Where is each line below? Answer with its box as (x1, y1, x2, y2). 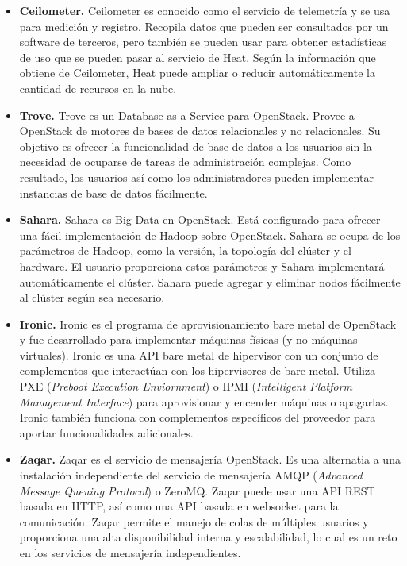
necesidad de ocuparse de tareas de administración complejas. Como (19, 153, 351, 170)
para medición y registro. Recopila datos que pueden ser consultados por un (19, 17, 389, 34)
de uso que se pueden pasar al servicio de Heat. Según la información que (19, 48, 376, 65)
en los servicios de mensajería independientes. (19, 545, 241, 560)
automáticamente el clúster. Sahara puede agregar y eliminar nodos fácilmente (19, 273, 401, 290)
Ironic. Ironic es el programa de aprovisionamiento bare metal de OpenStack (19, 315, 397, 332)
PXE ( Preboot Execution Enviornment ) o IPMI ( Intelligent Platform (19, 378, 353, 395)
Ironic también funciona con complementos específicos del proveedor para (19, 409, 376, 425)
